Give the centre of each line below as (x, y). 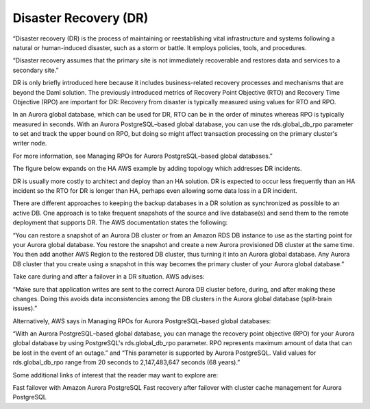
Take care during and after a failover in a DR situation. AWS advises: (109, 277)
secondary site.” (36, 70)
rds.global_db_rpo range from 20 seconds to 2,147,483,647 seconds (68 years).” (126, 362)
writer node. (30, 143)
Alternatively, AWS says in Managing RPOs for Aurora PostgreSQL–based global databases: (142, 321)
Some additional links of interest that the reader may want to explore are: (115, 375)
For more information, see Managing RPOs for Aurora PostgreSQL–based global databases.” (143, 156)
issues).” (25, 308)
